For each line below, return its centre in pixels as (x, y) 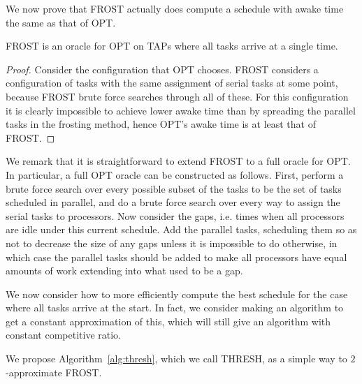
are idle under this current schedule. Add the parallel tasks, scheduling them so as (181, 229)
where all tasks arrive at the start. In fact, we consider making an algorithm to (175, 308)
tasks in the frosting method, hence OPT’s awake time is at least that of (161, 124)
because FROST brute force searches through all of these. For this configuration (177, 96)
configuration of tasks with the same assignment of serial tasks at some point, (172, 83)
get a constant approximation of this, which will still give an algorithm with (168, 321)
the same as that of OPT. (61, 22)
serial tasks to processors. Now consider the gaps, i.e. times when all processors (175, 215)
